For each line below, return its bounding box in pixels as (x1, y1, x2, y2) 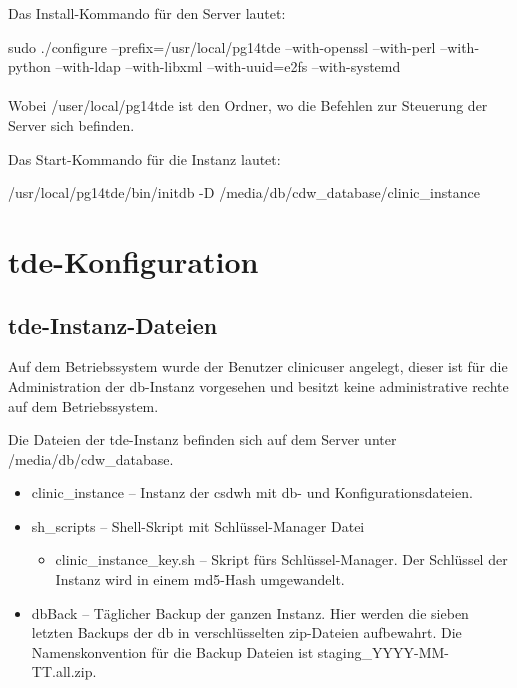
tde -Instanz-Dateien (8, 309, 218, 340)
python (8, 56, 51, 77)
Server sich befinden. (8, 114, 135, 135)
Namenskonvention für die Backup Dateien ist (31, 641, 314, 662)
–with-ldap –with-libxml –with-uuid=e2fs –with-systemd (55, 56, 401, 77)
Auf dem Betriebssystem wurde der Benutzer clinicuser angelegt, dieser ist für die (8, 356, 508, 377)
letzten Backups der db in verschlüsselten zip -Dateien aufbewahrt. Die (31, 622, 462, 643)
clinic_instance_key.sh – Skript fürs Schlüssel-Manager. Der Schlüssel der (55, 549, 508, 570)
